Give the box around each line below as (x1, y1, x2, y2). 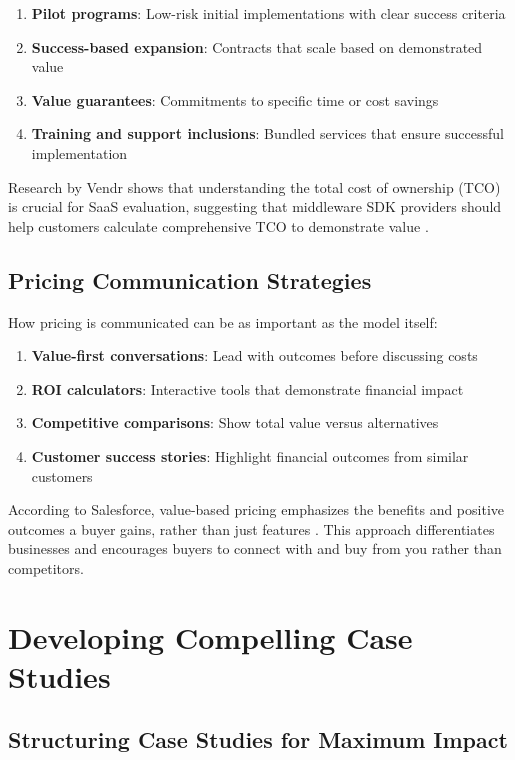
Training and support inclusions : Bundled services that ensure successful (31, 123, 504, 144)
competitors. (8, 557, 84, 578)
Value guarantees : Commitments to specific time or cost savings (31, 89, 439, 110)
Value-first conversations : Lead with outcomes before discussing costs (31, 345, 478, 366)
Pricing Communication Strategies (8, 264, 372, 295)
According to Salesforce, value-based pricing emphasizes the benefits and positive (8, 499, 505, 520)
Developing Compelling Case (8, 616, 413, 657)
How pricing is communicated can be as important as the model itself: (8, 311, 438, 332)
